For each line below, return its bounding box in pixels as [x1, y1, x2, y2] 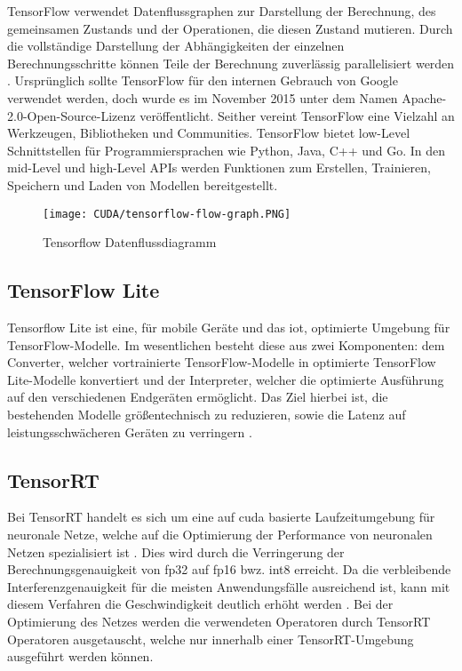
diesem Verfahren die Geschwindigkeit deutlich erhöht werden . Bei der [7, 595, 394, 613]
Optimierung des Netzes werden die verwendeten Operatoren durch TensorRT [7, 611, 431, 630]
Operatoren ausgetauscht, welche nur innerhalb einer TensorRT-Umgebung [7, 629, 414, 648]
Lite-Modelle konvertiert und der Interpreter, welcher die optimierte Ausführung [7, 370, 444, 388]
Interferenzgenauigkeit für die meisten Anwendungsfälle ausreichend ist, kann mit [7, 577, 450, 595]
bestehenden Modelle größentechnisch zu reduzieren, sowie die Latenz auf [7, 404, 406, 423]
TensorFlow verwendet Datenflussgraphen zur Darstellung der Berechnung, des [7, 2, 436, 20]
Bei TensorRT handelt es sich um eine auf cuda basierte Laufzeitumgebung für [7, 507, 435, 526]
